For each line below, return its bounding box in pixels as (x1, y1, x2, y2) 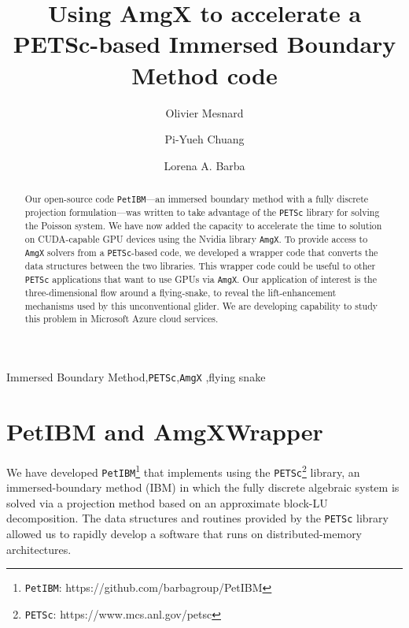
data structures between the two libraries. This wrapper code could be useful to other (24, 259, 376, 273)
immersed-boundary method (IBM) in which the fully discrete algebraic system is (6, 479, 400, 496)
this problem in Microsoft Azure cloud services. (24, 312, 219, 325)
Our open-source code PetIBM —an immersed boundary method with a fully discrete (24, 192, 369, 206)
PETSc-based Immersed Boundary (13, 28, 396, 60)
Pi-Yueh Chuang (164, 131, 245, 147)
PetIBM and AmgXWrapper (6, 414, 323, 447)
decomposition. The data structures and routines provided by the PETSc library (6, 510, 389, 526)
